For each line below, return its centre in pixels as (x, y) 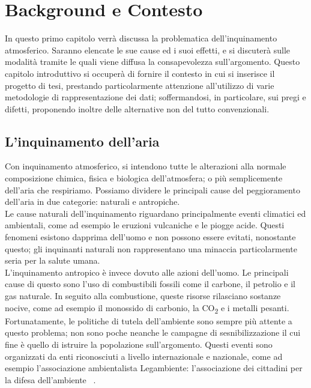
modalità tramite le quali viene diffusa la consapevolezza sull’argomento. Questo (152, 62)
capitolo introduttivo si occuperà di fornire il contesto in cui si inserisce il (140, 73)
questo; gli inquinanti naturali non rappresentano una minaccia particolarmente (151, 248)
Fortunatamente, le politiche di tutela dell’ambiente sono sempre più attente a (149, 320)
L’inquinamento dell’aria (82, 141)
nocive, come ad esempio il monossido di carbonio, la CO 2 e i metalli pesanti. (147, 308)
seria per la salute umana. (53, 260)
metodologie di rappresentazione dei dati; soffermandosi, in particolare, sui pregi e (155, 97)
